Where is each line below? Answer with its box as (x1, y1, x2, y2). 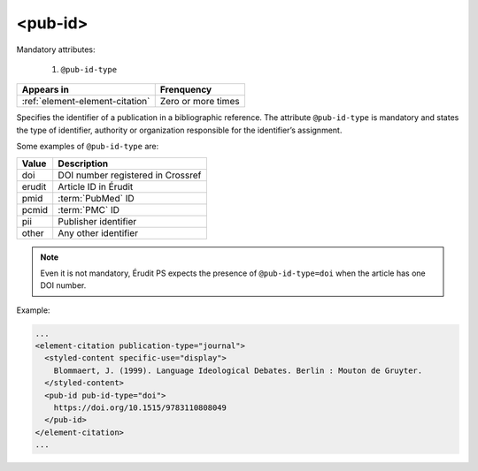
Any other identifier (58, 226, 139, 239)
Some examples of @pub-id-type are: (16, 141, 159, 152)
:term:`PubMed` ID (58, 192, 135, 204)
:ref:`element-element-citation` (21, 95, 150, 108)
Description (58, 157, 109, 170)
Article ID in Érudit (58, 180, 134, 193)
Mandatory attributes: (16, 44, 96, 55)
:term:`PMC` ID (58, 203, 119, 216)
